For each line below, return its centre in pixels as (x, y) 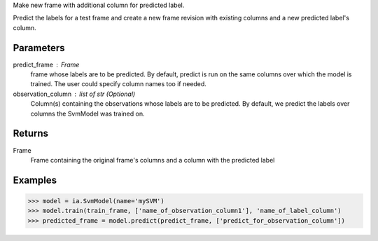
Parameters (39, 48)
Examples (35, 180)
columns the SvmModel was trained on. (87, 113)
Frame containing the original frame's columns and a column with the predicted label (153, 160)
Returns (31, 133)
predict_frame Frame (46, 64)
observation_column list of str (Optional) (74, 94)
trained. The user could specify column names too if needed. (118, 84)
